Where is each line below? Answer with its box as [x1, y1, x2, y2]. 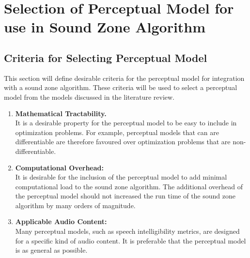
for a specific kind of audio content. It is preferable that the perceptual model [15, 235, 246, 245]
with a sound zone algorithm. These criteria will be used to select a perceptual [4, 82, 237, 92]
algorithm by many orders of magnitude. [15, 200, 136, 210]
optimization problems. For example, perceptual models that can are [15, 127, 219, 137]
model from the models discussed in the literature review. [4, 91, 175, 102]
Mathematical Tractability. [15, 108, 107, 118]
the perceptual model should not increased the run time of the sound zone [15, 191, 235, 201]
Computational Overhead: [15, 162, 104, 172]
